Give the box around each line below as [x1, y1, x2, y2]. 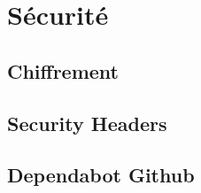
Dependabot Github [7, 161, 195, 189]
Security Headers [7, 109, 167, 136]
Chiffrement [7, 57, 119, 84]
